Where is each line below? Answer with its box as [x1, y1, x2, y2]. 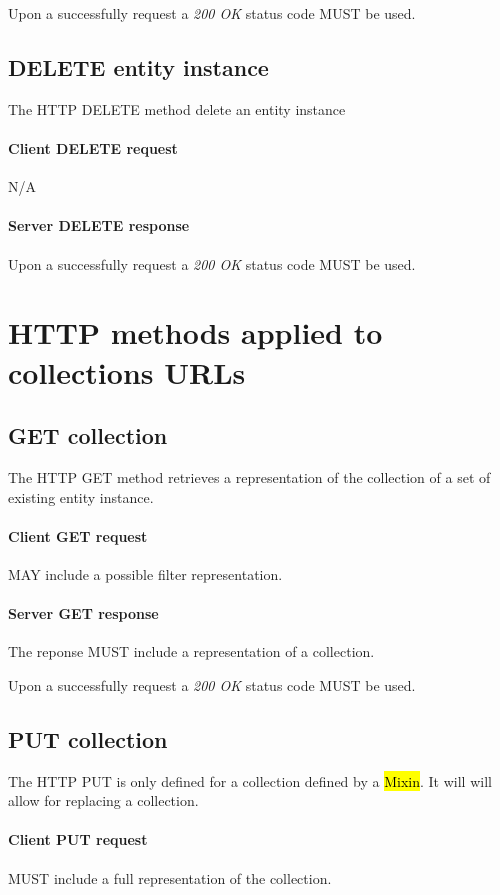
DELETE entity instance [8, 51, 269, 82]
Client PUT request [8, 829, 148, 850]
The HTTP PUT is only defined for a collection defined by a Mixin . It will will [8, 770, 492, 791]
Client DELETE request [8, 137, 178, 158]
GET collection [8, 420, 168, 451]
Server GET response [8, 603, 159, 624]
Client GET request [8, 525, 148, 546]
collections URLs [8, 351, 246, 392]
